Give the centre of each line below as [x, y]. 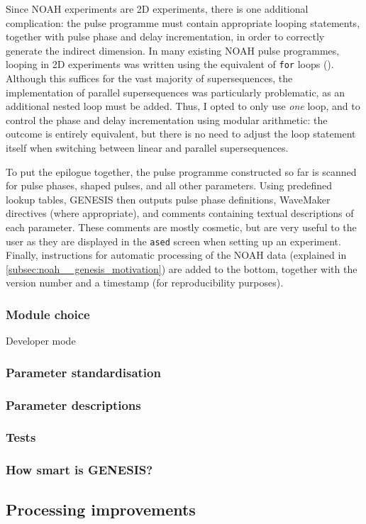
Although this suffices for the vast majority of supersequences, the [149, 78]
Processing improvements [101, 509]
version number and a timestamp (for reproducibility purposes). [145, 283]
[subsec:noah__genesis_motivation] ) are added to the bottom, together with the [182, 268]
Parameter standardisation [83, 372]
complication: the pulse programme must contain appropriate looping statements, [183, 22]
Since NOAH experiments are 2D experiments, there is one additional [157, 9]
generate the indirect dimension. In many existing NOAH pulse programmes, [173, 50]
